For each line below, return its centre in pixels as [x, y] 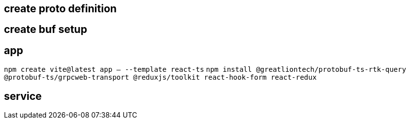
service [23, 96]
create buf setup [46, 30]
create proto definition [60, 9]
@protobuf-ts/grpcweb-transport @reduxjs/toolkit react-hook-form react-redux [160, 77]
